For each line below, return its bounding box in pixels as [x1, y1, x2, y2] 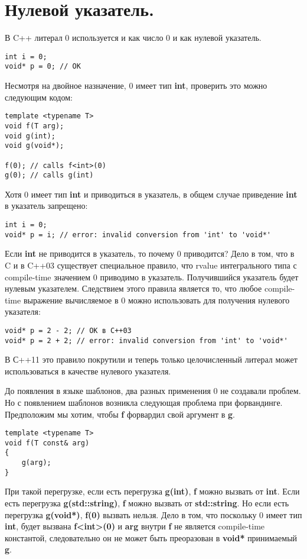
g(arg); [21, 458, 51, 467]
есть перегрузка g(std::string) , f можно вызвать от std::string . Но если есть [5, 497, 289, 509]
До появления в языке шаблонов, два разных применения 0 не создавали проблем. [5, 384, 301, 397]
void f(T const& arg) [5, 438, 90, 447]
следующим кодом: [5, 91, 73, 103]
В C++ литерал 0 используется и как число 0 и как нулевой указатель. [5, 31, 262, 44]
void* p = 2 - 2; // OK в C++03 [5, 326, 132, 335]
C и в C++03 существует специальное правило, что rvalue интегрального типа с [5, 259, 297, 271]
